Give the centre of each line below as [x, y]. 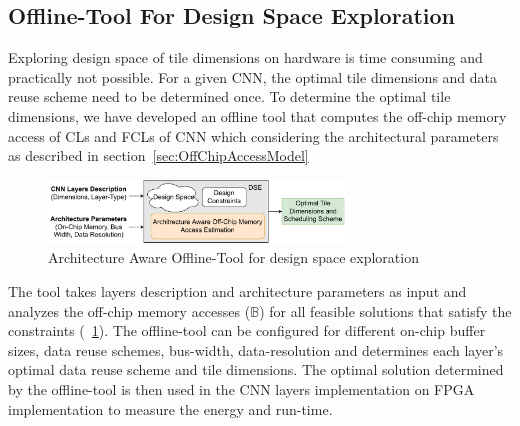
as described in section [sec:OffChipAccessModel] [158, 155]
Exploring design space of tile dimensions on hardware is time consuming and [245, 57]
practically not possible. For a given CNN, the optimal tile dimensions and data [253, 76]
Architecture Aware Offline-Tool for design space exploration [233, 257]
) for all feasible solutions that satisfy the [385, 310]
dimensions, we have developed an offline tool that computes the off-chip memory [257, 115]
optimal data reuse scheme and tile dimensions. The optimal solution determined [256, 369]
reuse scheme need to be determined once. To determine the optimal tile [229, 96]
